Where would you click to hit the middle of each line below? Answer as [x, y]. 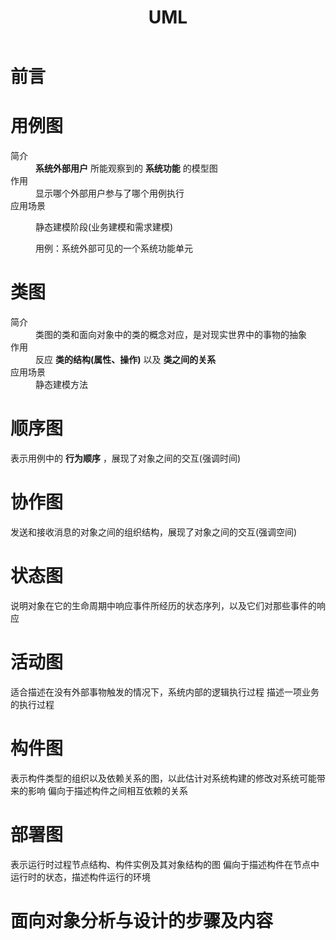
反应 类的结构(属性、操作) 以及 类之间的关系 [126, 360]
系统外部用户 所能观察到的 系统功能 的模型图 [126, 168]
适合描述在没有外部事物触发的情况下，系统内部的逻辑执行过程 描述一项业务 [165, 692]
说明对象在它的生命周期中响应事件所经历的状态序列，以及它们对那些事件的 [163, 605]
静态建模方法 [61, 385]
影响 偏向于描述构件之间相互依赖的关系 [107, 790]
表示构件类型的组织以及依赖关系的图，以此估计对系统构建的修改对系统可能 [163, 778]
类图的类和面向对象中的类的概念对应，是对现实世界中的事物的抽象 [171, 335]
